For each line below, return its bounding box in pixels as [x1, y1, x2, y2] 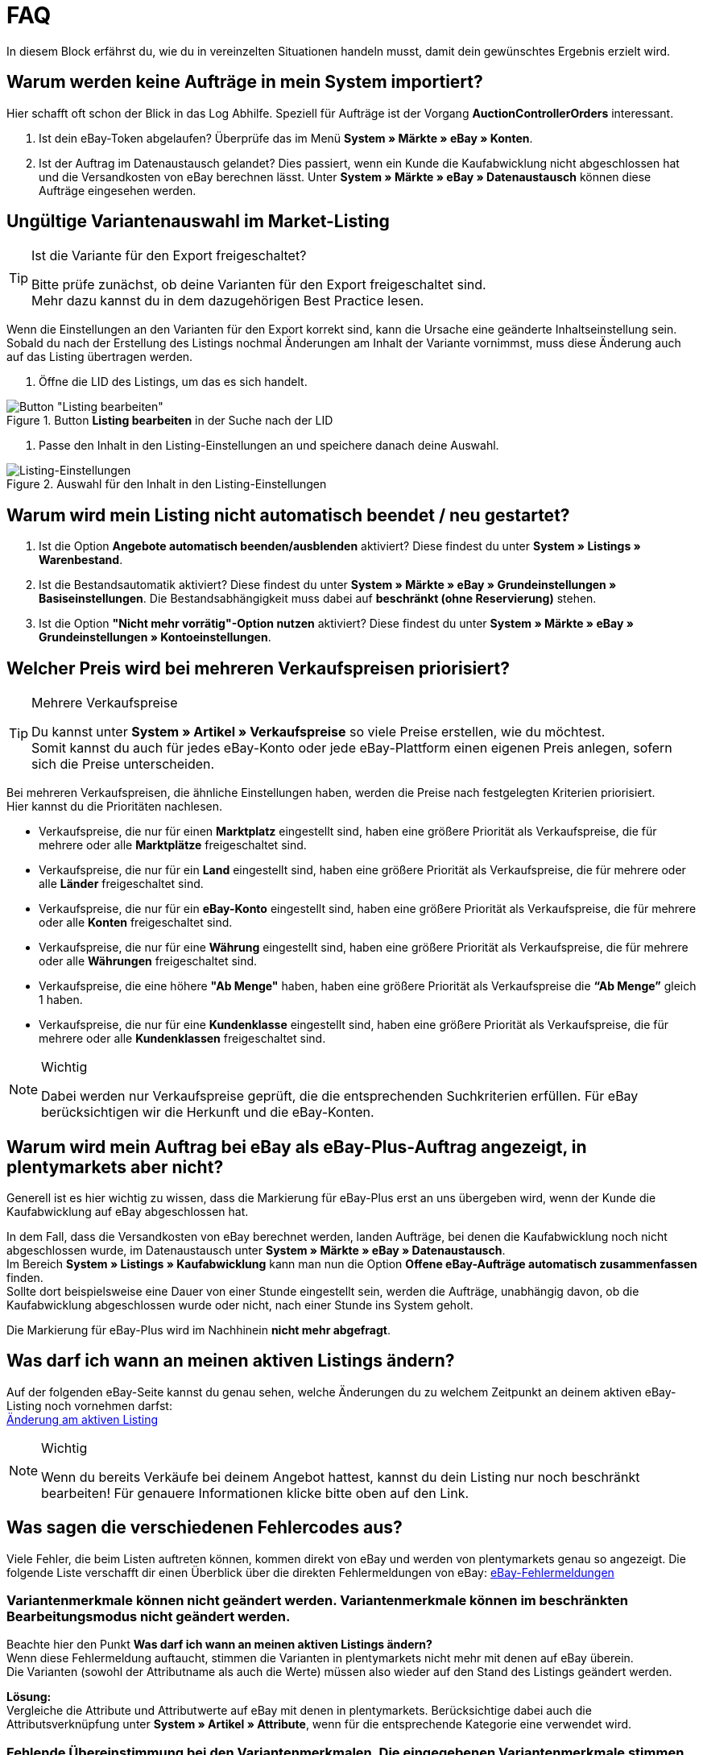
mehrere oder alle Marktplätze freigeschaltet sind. [39, 838, 307, 853]
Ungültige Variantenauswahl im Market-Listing [6, 211, 390, 232]
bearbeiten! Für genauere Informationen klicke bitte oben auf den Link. [41, 1484, 469, 1501]
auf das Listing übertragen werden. [6, 350, 193, 364]
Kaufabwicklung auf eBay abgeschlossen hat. [6, 1204, 249, 1218]
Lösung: [6, 1690, 52, 1704]
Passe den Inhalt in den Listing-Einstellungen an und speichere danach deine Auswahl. [39, 438, 499, 453]
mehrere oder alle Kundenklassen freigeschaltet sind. [39, 1031, 326, 1046]
